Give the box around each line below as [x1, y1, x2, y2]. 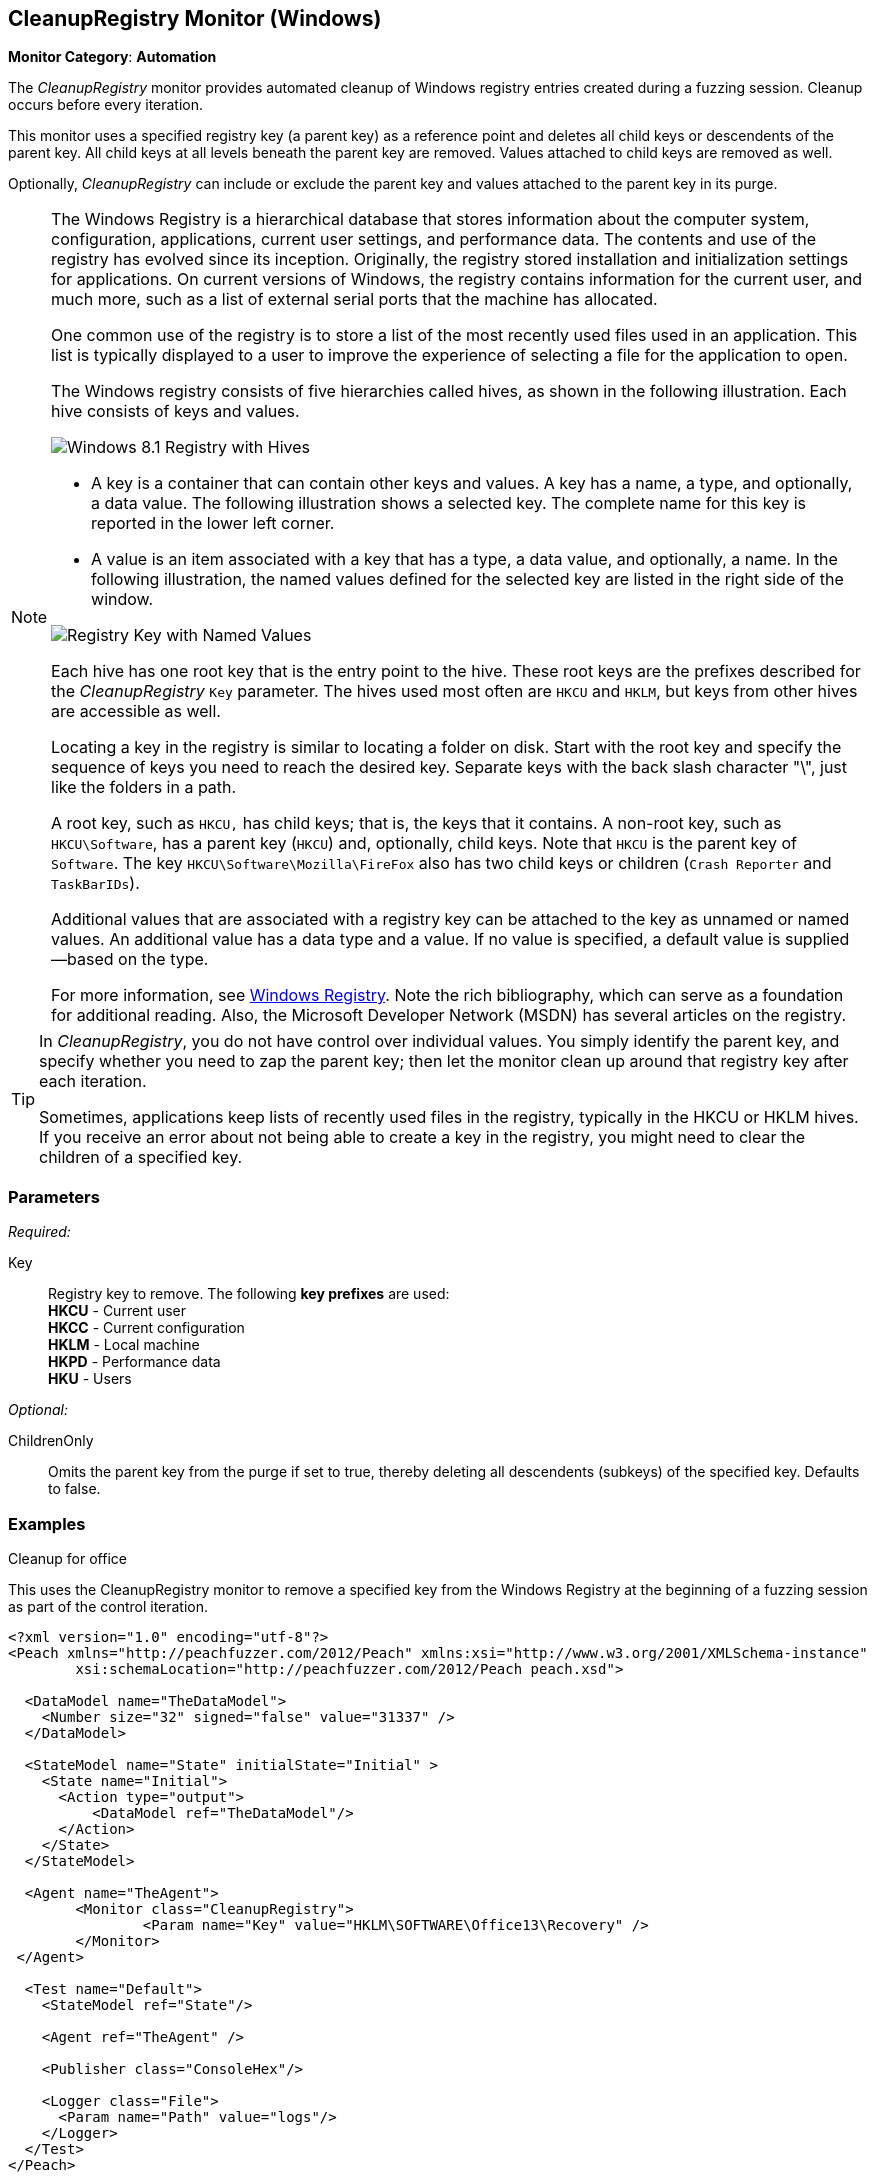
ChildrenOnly [8, 1432, 94, 1450]
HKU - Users [48, 1370, 132, 1388]
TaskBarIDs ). [51, 873, 140, 894]
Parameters [8, 1186, 100, 1207]
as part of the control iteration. [8, 1597, 209, 1615]
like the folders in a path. [51, 777, 237, 798]
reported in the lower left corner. [91, 513, 335, 534]
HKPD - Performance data [48, 1353, 221, 1371]
